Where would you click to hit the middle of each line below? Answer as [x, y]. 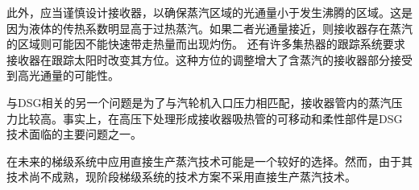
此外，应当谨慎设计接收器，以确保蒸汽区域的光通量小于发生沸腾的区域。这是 [209, 12]
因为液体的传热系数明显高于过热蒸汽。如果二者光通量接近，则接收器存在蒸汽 [209, 28]
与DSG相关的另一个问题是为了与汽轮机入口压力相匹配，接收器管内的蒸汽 [199, 102]
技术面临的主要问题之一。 [74, 134]
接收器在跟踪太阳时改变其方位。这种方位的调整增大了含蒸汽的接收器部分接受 [209, 59]
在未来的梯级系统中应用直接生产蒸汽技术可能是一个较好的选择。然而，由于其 [209, 161]
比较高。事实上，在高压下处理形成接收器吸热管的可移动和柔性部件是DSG [210, 118]
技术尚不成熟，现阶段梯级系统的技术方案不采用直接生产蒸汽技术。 [181, 177]
